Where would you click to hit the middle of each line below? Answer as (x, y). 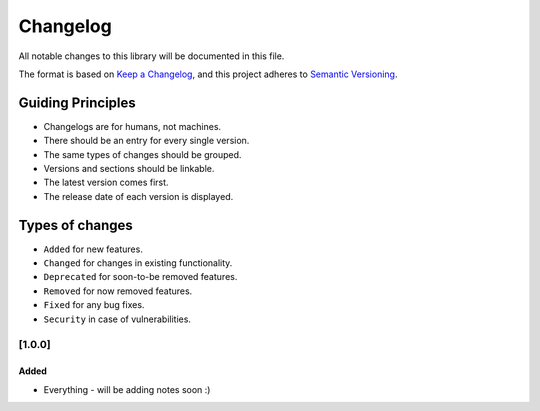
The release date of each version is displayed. (138, 196)
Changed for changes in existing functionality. (138, 263)
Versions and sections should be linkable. (129, 169)
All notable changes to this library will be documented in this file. (151, 56)
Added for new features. (93, 249)
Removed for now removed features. (118, 291)
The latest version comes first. (106, 182)
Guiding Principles (77, 102)
